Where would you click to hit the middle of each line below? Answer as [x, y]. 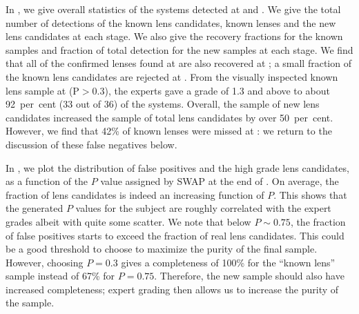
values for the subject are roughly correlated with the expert [203, 208]
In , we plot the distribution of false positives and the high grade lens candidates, [177, 167]
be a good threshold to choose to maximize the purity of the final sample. [162, 249]
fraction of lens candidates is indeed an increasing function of [135, 194]
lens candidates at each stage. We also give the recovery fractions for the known [174, 36]
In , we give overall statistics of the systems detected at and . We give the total [173, 9]
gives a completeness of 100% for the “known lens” [228, 262]
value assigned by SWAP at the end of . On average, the [220, 181]
